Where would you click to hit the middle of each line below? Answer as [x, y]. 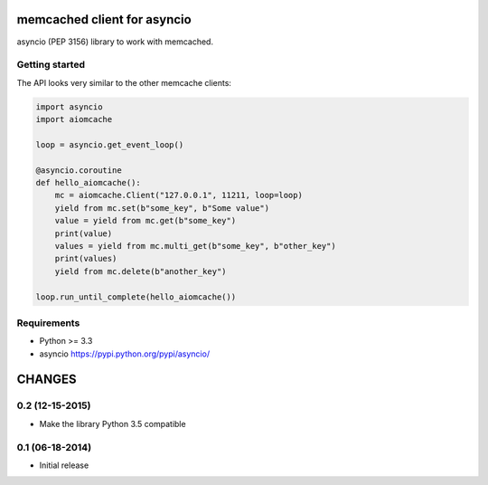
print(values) [86, 259]
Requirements [48, 323]
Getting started [51, 65]
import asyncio [69, 107]
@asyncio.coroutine [79, 170]
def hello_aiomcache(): [89, 182]
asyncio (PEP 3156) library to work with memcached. [115, 42]
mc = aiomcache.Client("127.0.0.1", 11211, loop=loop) [178, 195]
